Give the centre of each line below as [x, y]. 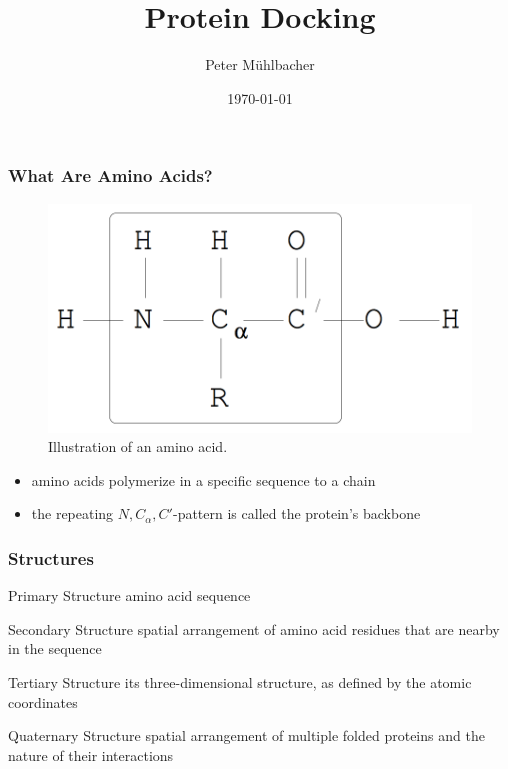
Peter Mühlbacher [260, 64]
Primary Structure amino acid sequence [129, 595]
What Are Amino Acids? [110, 175]
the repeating [72, 513]
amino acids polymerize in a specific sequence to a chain [203, 479]
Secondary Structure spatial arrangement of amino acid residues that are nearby [254, 628]
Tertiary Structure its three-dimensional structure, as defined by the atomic [240, 681]
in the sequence [55, 648]
